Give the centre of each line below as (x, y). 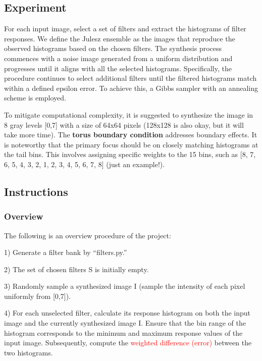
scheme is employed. (35, 98)
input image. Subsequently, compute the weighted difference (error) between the (128, 343)
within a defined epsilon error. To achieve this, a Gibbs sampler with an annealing (131, 88)
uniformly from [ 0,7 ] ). (37, 296)
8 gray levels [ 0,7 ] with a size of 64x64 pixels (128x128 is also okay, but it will (124, 124)
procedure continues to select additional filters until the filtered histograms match (130, 78)
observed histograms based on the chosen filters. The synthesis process (113, 48)
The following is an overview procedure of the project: (88, 235)
